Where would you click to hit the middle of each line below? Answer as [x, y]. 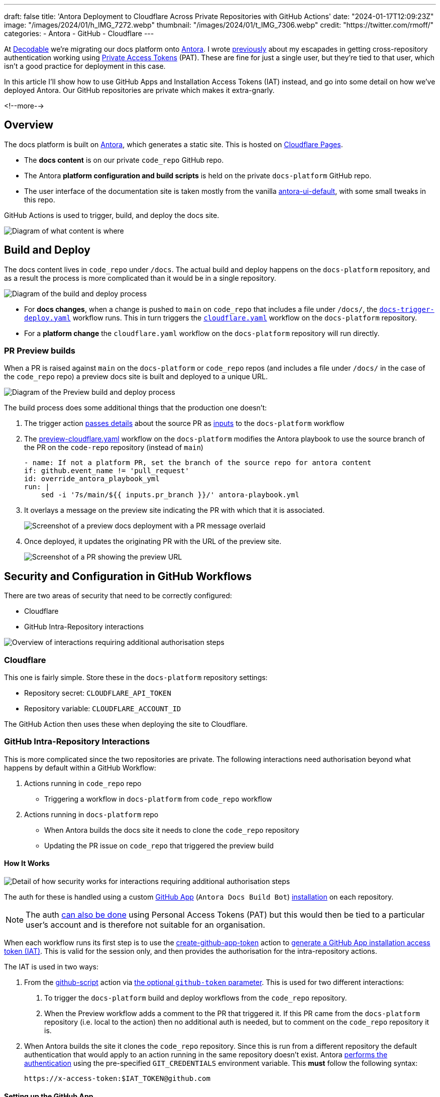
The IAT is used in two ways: [51, 967]
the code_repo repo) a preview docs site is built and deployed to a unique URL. [136, 377]
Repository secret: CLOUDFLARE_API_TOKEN [98, 693]
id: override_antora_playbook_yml [92, 479]
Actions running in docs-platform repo [91, 814]
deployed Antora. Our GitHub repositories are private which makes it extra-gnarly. [139, 90]
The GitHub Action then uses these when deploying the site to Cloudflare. [126, 724]
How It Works [27, 863]
